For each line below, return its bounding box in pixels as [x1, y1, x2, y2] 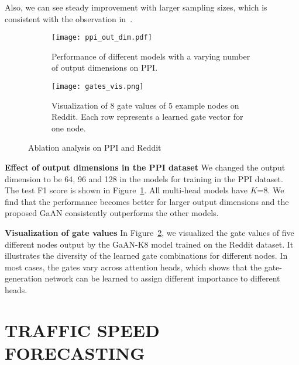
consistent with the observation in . [5, 12, 133, 25]
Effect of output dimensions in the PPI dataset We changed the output [5, 161, 286, 173]
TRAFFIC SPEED [5, 318, 160, 342]
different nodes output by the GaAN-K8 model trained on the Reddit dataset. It [5, 238, 294, 250]
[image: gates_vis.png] [51, 82, 144, 91]
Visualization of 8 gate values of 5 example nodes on [51, 99, 239, 111]
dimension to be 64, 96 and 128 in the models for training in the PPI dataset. [5, 172, 283, 185]
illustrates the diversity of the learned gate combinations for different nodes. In [5, 249, 288, 262]
